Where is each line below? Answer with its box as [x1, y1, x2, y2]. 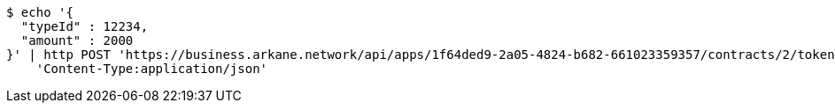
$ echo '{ [6, 5, 73, 19]
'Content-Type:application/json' [35, 62, 268, 76]
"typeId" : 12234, [20, 19, 149, 33]
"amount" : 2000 [20, 33, 134, 48]
